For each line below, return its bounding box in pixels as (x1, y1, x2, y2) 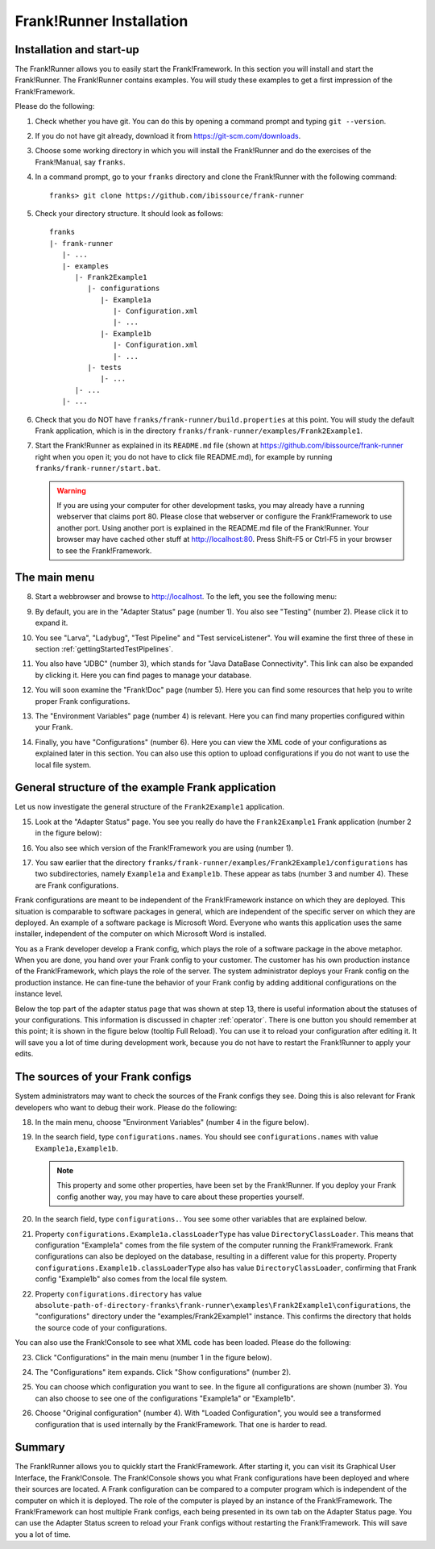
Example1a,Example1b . (35, 1143, 118, 1153)
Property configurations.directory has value (35, 1289, 202, 1298)
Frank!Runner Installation (14, 12, 188, 30)
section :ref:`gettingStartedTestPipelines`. (35, 643, 173, 653)
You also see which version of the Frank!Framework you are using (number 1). (35, 843, 294, 852)
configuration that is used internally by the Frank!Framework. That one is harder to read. (35, 1419, 328, 1429)
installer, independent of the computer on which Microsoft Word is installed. (14, 929, 267, 939)
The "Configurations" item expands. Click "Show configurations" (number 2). (35, 1367, 292, 1376)
